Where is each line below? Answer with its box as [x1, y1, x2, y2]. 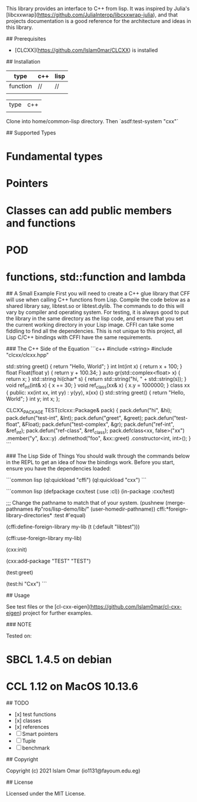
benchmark [22, 744, 50, 751]
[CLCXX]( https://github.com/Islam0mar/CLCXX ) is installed [14, 47, 158, 54]
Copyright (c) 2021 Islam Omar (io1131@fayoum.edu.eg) [6, 767, 141, 774]
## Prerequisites [6, 35, 46, 42]
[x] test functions [14, 711, 56, 718]
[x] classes [14, 717, 42, 724]
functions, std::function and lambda [6, 270, 186, 284]
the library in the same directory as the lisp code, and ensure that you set [6, 315, 183, 322]
